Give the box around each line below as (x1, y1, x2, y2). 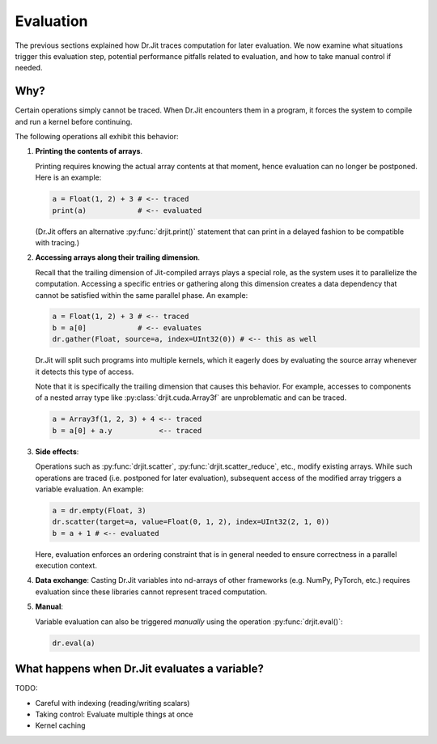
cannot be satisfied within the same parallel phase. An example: (35, 290, 248, 300)
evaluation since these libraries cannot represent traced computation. (35, 587, 267, 597)
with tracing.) (35, 237, 80, 247)
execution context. (35, 561, 97, 571)
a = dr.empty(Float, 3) (52, 506, 147, 515)
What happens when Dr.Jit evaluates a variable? (15, 662, 265, 676)
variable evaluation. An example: (35, 484, 144, 494)
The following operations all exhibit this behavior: (15, 132, 179, 142)
